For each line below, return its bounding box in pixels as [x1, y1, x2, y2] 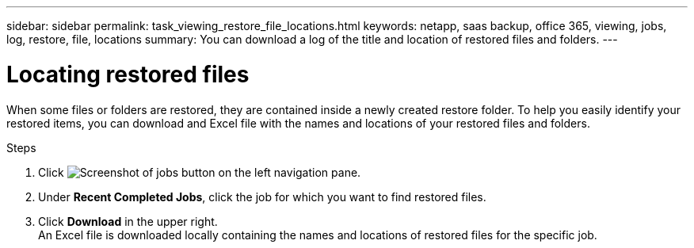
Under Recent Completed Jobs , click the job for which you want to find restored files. [38, 189, 486, 204]
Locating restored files [6, 60, 250, 88]
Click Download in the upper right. [38, 214, 218, 228]
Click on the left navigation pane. [38, 165, 361, 179]
